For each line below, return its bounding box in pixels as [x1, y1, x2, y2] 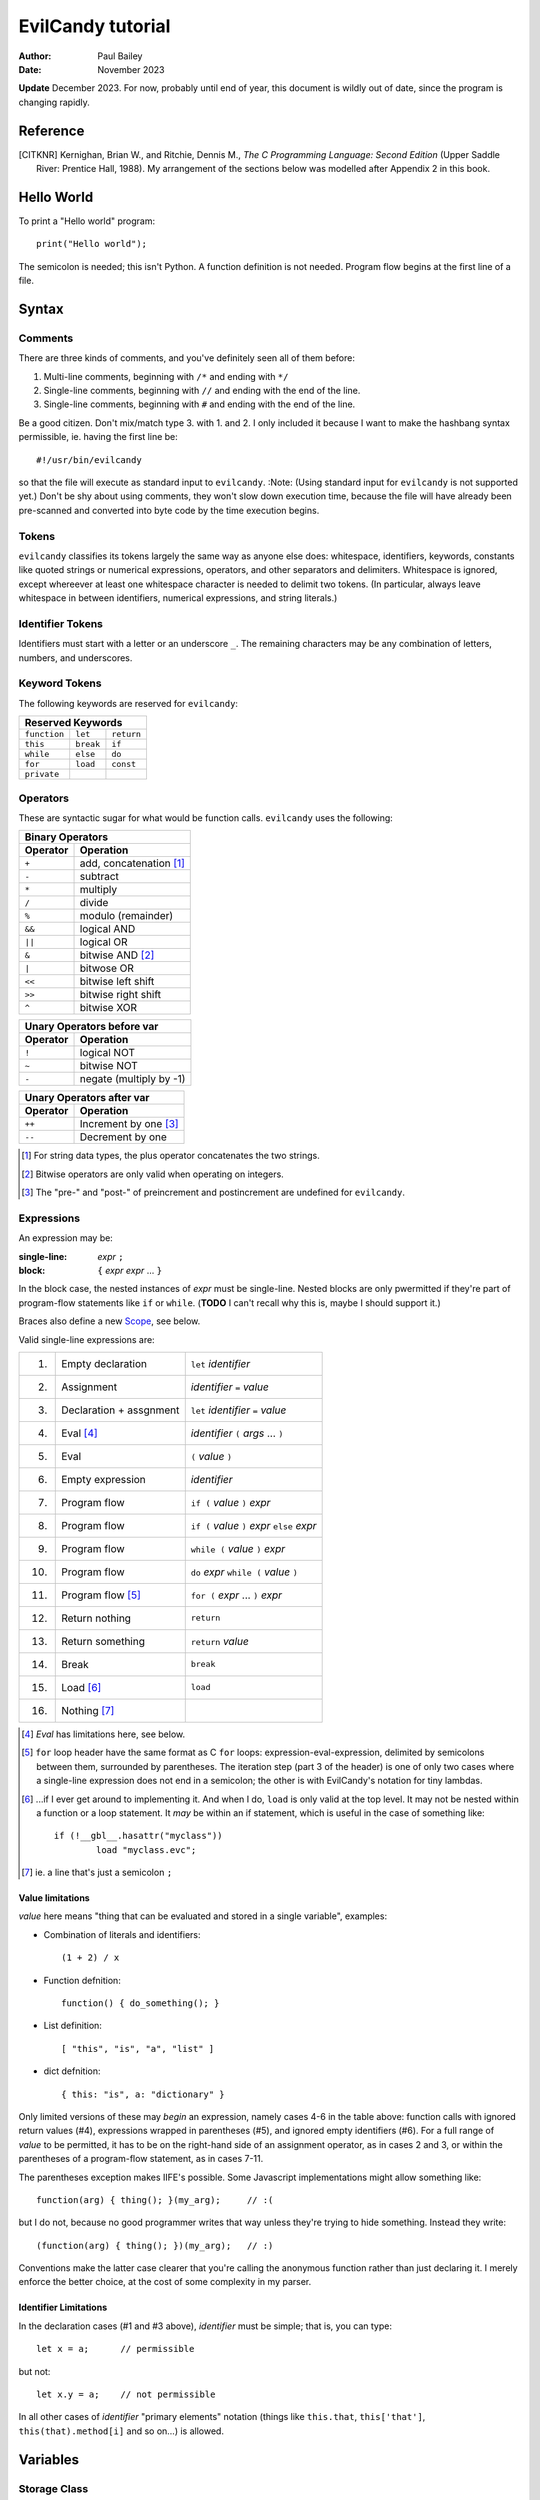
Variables [18, 2451, 80, 2468]
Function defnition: [43, 1974, 122, 1986]
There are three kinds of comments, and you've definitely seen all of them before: [18, 352, 355, 364]
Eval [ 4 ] [61, 1426, 99, 1440]
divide [79, 896, 109, 910]
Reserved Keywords [24, 716, 123, 730]
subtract [79, 870, 120, 884]
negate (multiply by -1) [79, 1072, 186, 1086]
